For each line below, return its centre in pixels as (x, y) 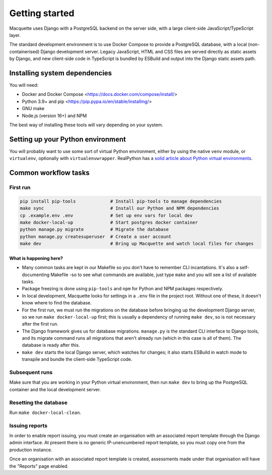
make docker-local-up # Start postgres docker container (109, 222)
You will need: (24, 85)
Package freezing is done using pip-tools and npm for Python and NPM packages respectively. (123, 289)
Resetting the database (38, 402)
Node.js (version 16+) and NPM (54, 116)
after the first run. (40, 324)
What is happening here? (36, 258)
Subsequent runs (31, 372)
